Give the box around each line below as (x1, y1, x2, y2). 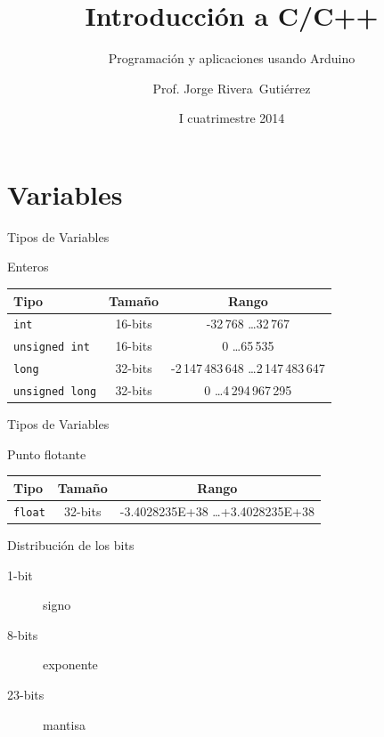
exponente (43, 655, 98, 674)
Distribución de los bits (7, 535, 135, 554)
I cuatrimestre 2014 (178, 109, 285, 127)
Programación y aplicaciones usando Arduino (108, 49, 355, 68)
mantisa (43, 715, 86, 733)
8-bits (7, 625, 38, 644)
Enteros (7, 257, 49, 276)
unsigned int (13, 341, 90, 354)
